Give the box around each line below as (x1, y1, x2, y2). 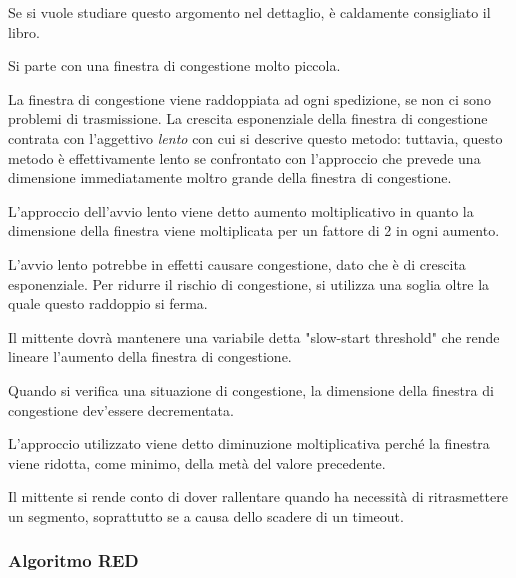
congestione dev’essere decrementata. (8, 399, 234, 420)
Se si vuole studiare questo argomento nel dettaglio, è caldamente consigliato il (8, 2, 491, 22)
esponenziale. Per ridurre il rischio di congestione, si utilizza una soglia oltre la (8, 273, 490, 294)
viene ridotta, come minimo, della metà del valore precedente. (8, 452, 386, 473)
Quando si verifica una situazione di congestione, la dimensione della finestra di (8, 379, 494, 400)
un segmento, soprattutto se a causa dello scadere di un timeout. (8, 505, 404, 526)
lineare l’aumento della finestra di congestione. (8, 346, 292, 367)
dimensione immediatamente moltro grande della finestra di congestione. (8, 167, 452, 188)
